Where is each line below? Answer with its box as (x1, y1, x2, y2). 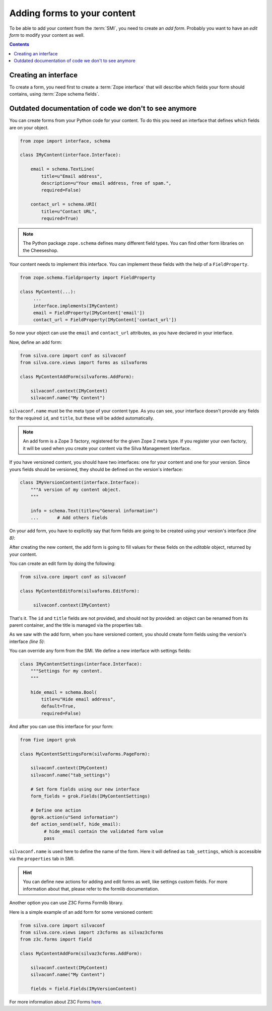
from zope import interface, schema (20, 138, 111, 143)
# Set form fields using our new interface (30, 786, 140, 792)
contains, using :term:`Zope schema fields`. (9, 91, 100, 97)
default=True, (41, 703, 76, 709)
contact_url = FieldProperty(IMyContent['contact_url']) (33, 317, 177, 323)
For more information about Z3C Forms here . (9, 999, 103, 1005)
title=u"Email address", (41, 173, 103, 179)
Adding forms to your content (9, 8, 136, 19)
